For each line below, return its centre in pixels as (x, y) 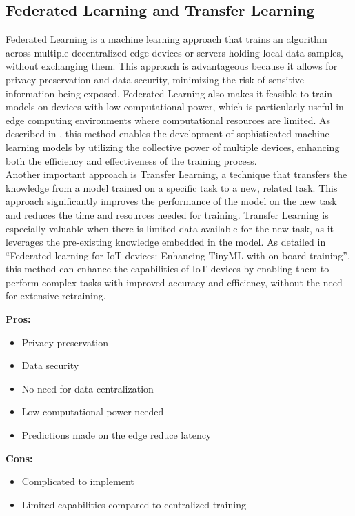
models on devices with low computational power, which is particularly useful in (175, 107)
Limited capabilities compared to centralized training (134, 504)
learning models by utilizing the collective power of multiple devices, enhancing (173, 147)
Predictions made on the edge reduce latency (116, 435)
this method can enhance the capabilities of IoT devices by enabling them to (168, 269)
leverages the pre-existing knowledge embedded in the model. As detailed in (166, 242)
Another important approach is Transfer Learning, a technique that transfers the (176, 174)
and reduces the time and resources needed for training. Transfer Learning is (167, 214)
